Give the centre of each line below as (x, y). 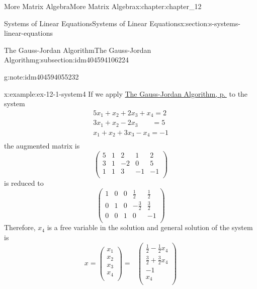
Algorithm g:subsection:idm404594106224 (66, 60)
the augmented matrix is (42, 146)
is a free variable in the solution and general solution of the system (150, 227)
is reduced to (24, 183)
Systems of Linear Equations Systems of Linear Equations (92, 23)
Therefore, (20, 227)
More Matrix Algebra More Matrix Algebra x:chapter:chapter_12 (103, 6)
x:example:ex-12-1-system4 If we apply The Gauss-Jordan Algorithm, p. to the (126, 93)
